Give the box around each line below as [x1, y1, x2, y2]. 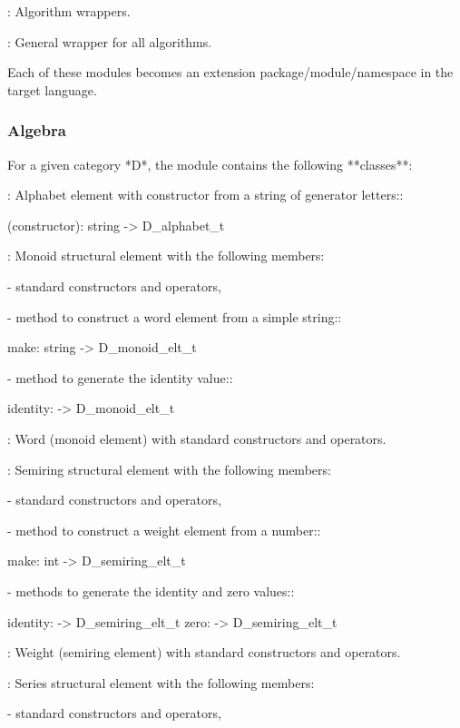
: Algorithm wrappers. [7, 2, 131, 20]
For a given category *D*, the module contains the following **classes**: [7, 154, 413, 173]
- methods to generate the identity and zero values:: [7, 581, 295, 600]
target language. [7, 80, 97, 99]
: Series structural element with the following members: [7, 673, 315, 692]
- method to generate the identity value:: [7, 368, 233, 387]
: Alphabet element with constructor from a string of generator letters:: [7, 185, 404, 204]
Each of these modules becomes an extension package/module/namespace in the [7, 63, 454, 82]
